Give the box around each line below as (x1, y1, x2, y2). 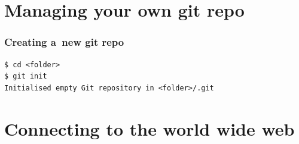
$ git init (4, 72, 47, 81)
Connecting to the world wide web (4, 116, 295, 140)
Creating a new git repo (4, 35, 124, 49)
